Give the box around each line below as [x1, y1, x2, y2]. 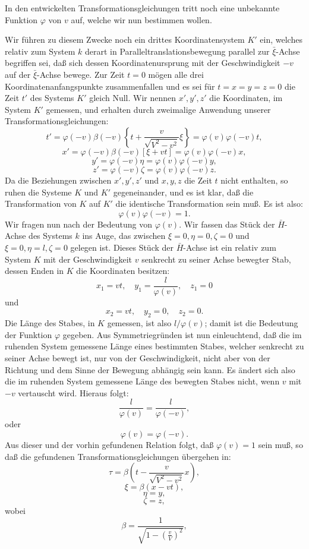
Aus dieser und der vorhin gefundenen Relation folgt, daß [5, 438, 214, 450]
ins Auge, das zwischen [82, 229, 166, 242]
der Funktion [5, 328, 52, 340]
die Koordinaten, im [209, 91, 283, 104]
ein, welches [260, 33, 302, 46]
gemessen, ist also [107, 317, 172, 329]
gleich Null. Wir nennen [89, 91, 176, 104]
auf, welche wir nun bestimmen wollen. [71, 13, 212, 26]
